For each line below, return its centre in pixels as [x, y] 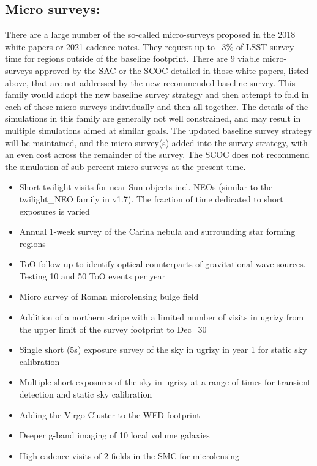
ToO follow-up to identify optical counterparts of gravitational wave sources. [162, 264]
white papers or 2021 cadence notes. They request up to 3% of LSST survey [150, 46]
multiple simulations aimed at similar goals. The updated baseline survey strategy [158, 130]
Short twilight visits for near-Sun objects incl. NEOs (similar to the [146, 187]
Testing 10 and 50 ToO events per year [92, 276]
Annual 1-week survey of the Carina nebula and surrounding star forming [157, 231]
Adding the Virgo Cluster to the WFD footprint [110, 414]
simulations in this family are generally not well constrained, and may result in [153, 118]
